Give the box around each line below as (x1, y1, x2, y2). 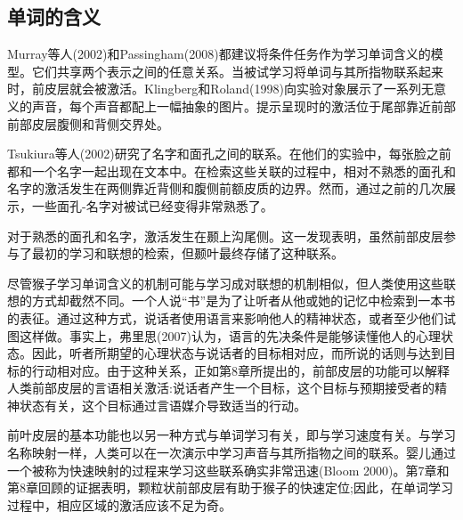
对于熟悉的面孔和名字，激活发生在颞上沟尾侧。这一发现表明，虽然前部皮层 (7, 226, 443, 245)
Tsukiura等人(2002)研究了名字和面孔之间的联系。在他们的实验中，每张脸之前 (7, 144, 451, 163)
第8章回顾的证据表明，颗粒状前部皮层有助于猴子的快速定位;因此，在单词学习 (7, 478, 453, 497)
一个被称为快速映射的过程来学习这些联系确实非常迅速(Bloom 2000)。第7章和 (7, 460, 450, 479)
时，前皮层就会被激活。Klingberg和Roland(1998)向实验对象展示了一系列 (7, 79, 421, 98)
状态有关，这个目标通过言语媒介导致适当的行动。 (19, 395, 306, 414)
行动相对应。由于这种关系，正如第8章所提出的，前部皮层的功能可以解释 (31, 361, 450, 379)
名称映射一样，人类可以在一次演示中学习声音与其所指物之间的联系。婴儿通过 (7, 443, 456, 462)
